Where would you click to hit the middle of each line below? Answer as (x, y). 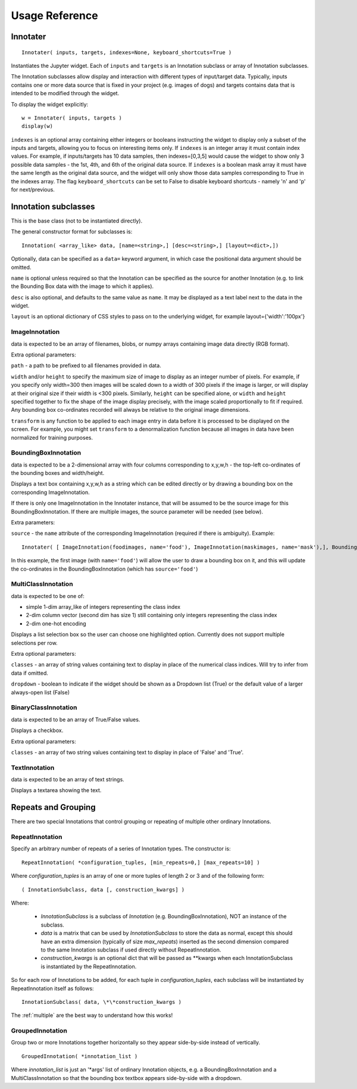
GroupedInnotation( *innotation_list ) (80, 1056)
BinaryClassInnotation (44, 708)
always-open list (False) (40, 692)
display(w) (37, 126)
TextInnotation (33, 768)
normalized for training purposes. (52, 437)
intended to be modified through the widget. (65, 93)
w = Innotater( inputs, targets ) (72, 118)
